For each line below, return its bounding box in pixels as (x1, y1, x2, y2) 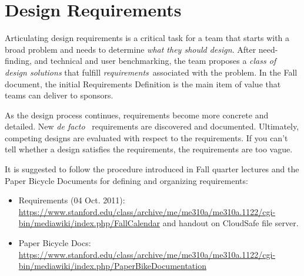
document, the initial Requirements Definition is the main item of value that (5, 77, 281, 90)
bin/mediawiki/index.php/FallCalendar (18, 217, 161, 229)
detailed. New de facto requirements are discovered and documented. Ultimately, (5, 120, 299, 132)
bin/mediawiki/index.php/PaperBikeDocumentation (18, 260, 206, 272)
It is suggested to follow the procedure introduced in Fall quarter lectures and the (5, 163, 299, 175)
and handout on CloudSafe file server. (162, 217, 299, 229)
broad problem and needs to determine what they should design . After (5, 43, 256, 55)
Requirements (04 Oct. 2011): (18, 194, 125, 206)
